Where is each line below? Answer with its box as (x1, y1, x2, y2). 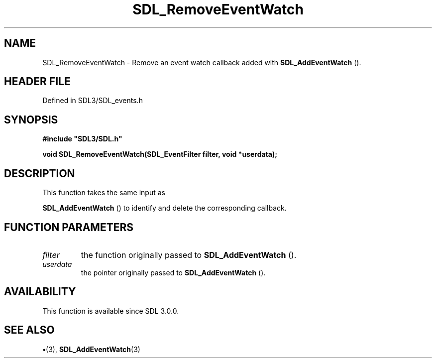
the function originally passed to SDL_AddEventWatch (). (81, 249, 297, 260)
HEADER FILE (4, 75, 71, 88)
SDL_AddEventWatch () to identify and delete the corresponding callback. (42, 204, 287, 213)
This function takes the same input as (42, 188, 165, 197)
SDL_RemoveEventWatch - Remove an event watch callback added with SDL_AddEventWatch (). (42, 58, 361, 67)
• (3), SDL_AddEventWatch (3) (42, 345, 140, 354)
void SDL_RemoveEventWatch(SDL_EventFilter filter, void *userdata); (42, 150, 278, 159)
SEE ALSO (4, 324, 55, 337)
